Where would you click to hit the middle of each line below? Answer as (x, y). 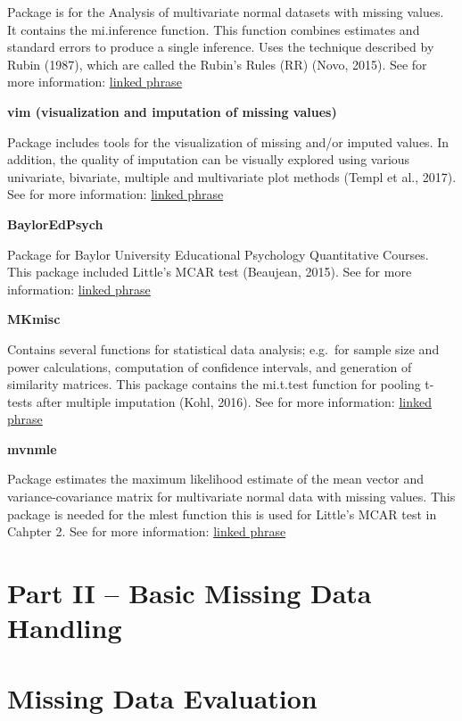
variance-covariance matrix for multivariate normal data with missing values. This (231, 497)
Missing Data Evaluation (162, 697)
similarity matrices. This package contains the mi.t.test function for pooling (214, 384)
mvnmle (32, 448)
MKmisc (34, 319)
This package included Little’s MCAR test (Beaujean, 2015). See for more (210, 272)
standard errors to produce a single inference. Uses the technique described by (221, 47)
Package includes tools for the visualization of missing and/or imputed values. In (228, 141)
